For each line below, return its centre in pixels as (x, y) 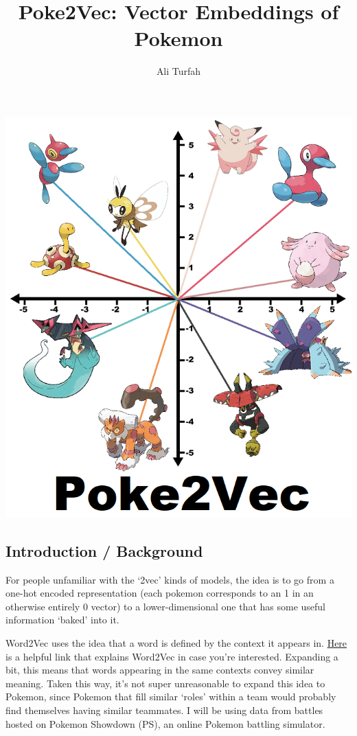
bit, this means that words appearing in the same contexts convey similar (160, 670)
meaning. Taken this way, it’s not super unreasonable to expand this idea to (165, 683)
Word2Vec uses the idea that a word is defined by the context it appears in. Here (176, 643)
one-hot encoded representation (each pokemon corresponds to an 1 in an (160, 593)
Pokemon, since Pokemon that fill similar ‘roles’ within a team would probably (171, 697)
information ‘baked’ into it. (62, 620)
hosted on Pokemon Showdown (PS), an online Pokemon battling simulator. (165, 723)
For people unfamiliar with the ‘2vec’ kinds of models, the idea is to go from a (170, 579)
